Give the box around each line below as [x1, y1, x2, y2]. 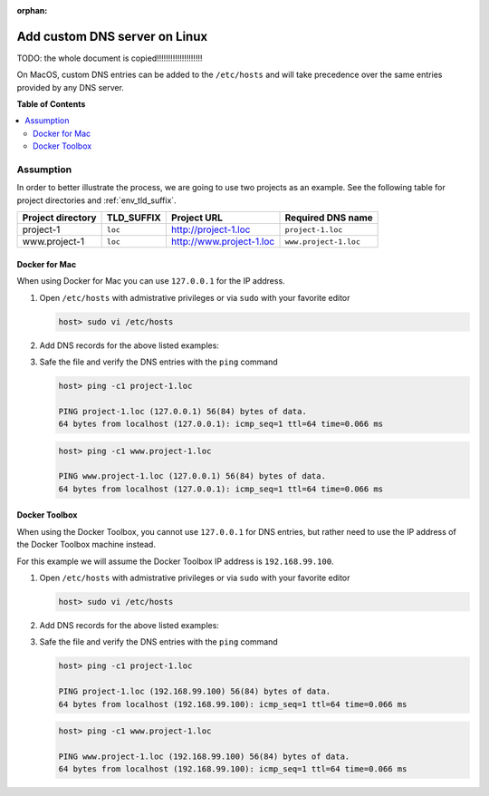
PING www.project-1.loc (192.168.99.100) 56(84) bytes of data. [58, 751, 350, 762]
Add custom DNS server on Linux [16, 28, 208, 44]
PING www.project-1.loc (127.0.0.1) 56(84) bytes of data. [58, 471, 326, 481]
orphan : [16, 5, 48, 15]
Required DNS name [284, 211, 373, 224]
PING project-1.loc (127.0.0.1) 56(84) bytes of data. [58, 406, 307, 416]
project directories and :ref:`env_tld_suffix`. [16, 195, 177, 206]
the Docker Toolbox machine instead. [16, 539, 156, 550]
